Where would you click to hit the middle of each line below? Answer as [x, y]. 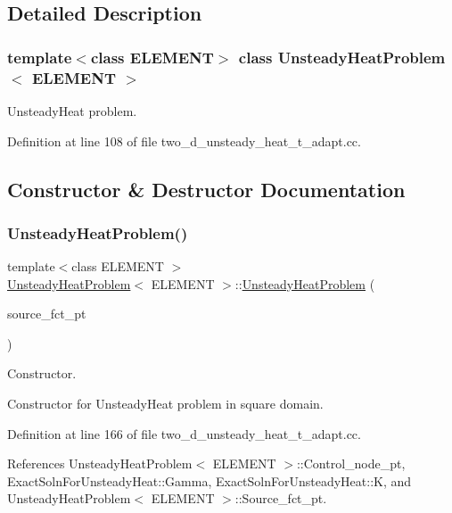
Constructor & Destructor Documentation [206, 189]
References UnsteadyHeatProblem [100, 463]
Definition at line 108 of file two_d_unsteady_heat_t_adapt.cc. [184, 141]
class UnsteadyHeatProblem [342, 57]
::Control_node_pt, [351, 463]
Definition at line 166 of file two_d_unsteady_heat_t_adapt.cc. [184, 433]
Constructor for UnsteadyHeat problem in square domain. [165, 404]
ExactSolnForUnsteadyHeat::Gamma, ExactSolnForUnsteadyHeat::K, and [210, 480]
